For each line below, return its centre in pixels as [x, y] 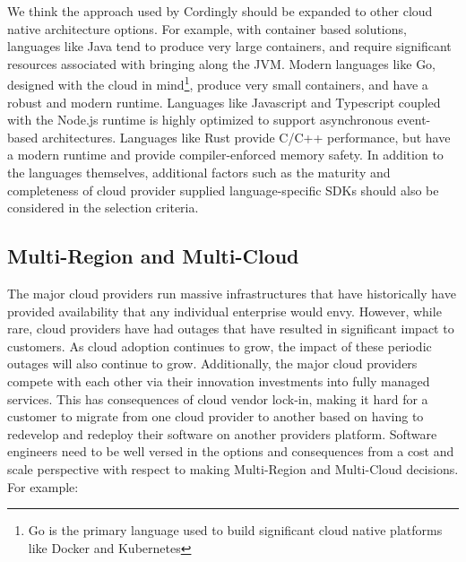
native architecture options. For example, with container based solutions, [207, 28]
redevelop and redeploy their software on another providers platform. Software [222, 433]
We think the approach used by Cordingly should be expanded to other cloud [220, 11]
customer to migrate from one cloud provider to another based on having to [216, 416]
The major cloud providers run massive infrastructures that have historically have [232, 293]
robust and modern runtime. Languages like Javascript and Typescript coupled [224, 102]
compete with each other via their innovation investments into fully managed [219, 380]
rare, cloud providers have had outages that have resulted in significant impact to [231, 329]
